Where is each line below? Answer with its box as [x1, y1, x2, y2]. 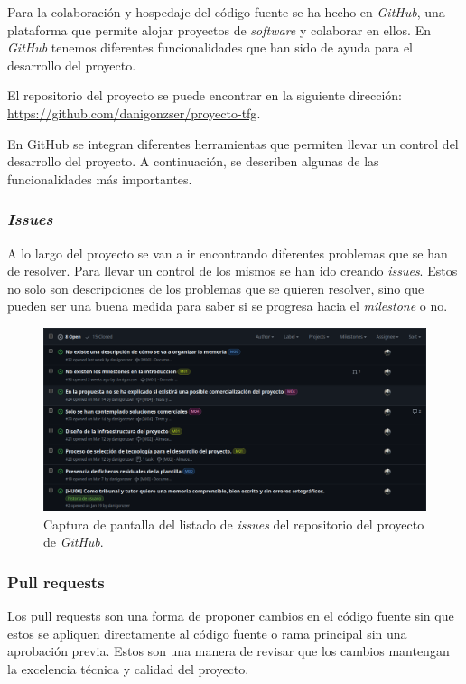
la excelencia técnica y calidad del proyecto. [7, 660, 249, 679]
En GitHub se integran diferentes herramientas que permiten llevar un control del [7, 134, 459, 153]
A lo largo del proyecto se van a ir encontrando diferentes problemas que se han [7, 243, 448, 262]
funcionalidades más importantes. [7, 169, 192, 188]
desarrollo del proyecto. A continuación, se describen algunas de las [7, 152, 379, 171]
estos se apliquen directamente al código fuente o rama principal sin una [7, 623, 407, 642]
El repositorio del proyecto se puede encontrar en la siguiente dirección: [7, 86, 402, 105]
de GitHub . [43, 532, 104, 551]
